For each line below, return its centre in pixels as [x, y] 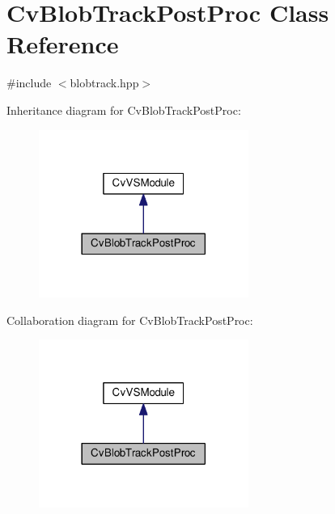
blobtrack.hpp [104, 83]
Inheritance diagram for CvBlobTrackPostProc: [124, 110]
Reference [63, 44]
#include [29, 83]
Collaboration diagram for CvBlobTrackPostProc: [130, 320]
